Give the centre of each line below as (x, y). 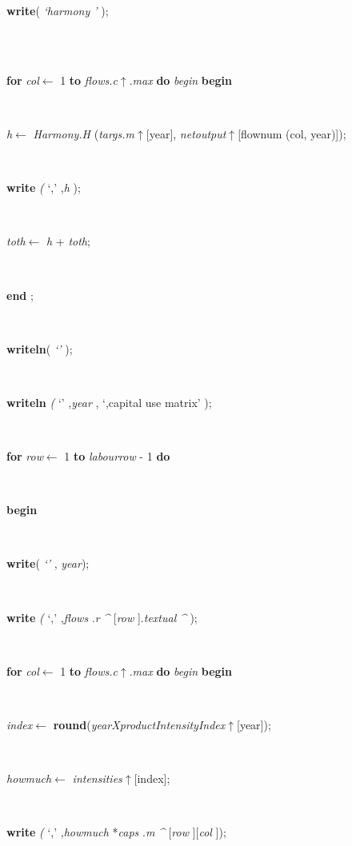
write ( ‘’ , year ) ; (48, 563)
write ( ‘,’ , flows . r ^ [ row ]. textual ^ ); (102, 617)
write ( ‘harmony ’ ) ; (58, 10)
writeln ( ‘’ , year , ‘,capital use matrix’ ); (109, 402)
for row (25, 456)
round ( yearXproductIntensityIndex (139, 725)
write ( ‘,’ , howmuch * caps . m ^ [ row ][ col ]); (116, 832)
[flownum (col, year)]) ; (292, 133)
